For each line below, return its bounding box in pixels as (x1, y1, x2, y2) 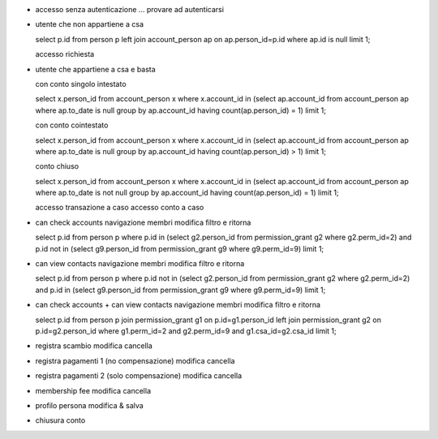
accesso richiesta (35, 49, 95, 59)
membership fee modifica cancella (35, 385, 152, 395)
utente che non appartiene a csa (35, 19, 144, 29)
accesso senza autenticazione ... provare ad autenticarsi (35, 5, 225, 14)
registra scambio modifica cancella (35, 341, 153, 351)
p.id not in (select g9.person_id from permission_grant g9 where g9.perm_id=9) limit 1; (35, 243, 324, 253)
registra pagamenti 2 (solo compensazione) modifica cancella (35, 371, 243, 381)
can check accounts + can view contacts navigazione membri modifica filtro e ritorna (35, 300, 320, 310)
